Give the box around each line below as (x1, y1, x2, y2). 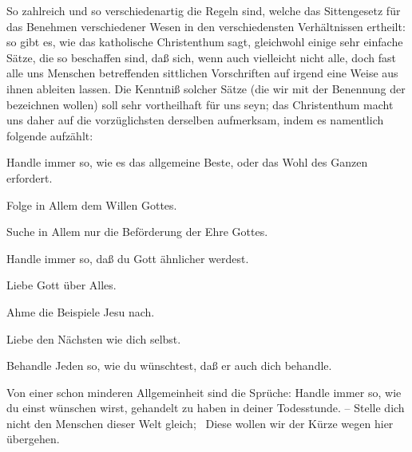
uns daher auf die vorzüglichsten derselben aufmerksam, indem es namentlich (6, 112, 384, 128)
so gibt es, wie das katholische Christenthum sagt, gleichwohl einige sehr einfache (6, 33, 403, 50)
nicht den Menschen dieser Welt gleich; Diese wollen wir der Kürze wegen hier (6, 415, 394, 431)
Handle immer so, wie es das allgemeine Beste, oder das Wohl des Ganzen (6, 154, 368, 171)
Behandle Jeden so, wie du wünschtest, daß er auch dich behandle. (6, 357, 332, 374)
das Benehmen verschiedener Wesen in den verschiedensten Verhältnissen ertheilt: (6, 18, 406, 34)
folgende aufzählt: (6, 127, 93, 143)
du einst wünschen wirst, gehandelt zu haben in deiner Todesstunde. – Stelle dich (6, 399, 405, 416)
